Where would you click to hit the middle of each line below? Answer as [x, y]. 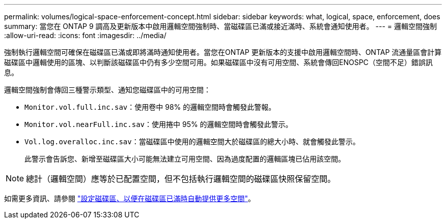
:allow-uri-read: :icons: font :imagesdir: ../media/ [85, 35]
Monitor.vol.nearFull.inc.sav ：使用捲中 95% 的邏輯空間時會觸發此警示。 [159, 124]
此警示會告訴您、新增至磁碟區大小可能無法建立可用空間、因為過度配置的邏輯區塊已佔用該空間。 [185, 159]
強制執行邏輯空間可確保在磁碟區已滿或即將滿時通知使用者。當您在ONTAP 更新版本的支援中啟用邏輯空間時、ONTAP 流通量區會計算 [223, 52]
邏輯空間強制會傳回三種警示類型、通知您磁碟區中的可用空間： [107, 90]
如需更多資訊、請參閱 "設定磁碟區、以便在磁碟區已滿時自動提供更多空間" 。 [130, 198]
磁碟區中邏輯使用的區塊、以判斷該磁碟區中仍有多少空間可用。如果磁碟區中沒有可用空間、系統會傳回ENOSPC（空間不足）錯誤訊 [218, 62]
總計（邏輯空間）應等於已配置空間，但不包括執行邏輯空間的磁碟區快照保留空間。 [181, 179]
